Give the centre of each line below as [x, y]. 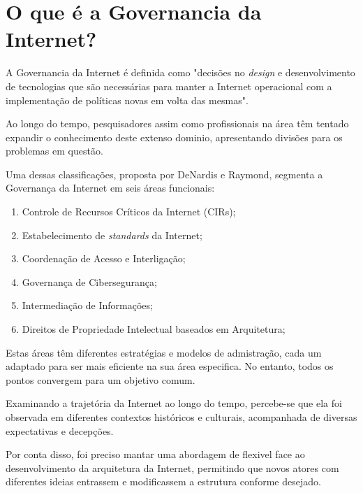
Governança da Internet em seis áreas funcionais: [110, 188]
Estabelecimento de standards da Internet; [112, 235]
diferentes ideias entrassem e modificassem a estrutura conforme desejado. [163, 481]
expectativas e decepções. [60, 430]
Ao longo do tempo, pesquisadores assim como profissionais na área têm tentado [177, 123]
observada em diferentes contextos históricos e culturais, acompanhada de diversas [181, 417]
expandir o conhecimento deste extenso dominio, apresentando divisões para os [174, 137]
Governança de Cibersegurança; [89, 281]
